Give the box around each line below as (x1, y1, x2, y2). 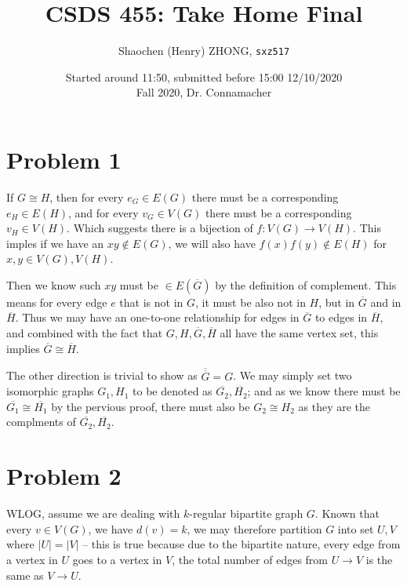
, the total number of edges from (172, 551, 329, 567)
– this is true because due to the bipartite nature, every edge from (82, 536, 401, 552)
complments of (6, 413, 76, 430)
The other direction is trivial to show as (6, 367, 198, 384)
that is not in (119, 293, 184, 310)
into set (337, 520, 374, 537)
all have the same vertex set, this (220, 325, 379, 341)
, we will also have (168, 235, 256, 251)
